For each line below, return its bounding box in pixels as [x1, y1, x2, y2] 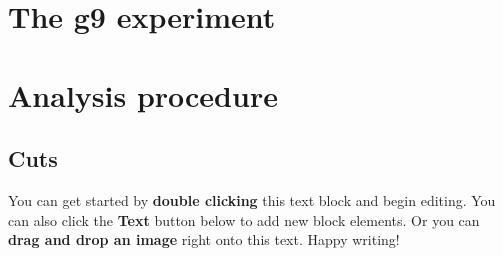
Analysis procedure [8, 74, 278, 115]
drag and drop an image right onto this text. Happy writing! [8, 229, 400, 250]
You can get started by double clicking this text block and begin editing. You [8, 189, 496, 210]
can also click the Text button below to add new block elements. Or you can [8, 209, 480, 230]
